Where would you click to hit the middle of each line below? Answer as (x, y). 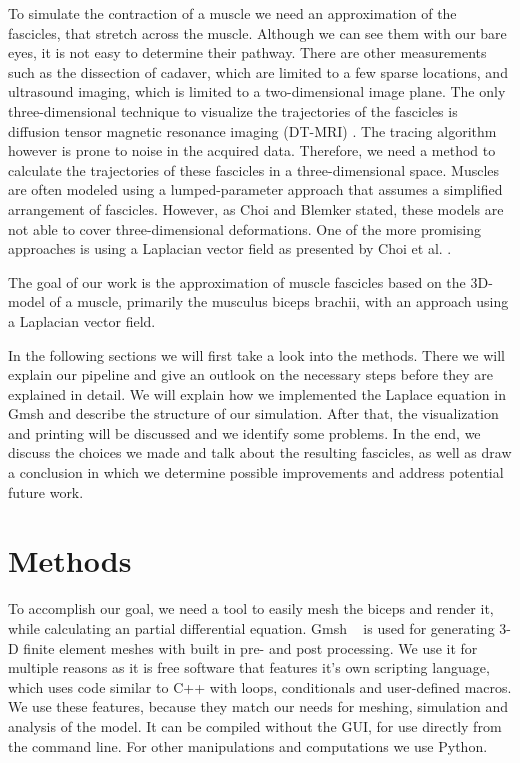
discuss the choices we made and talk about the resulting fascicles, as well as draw (260, 452)
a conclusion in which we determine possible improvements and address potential (256, 472)
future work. (46, 491)
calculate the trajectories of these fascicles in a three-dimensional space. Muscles (254, 169)
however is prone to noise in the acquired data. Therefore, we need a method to (252, 150)
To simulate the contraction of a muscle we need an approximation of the (232, 13)
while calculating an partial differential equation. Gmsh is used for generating (251, 627)
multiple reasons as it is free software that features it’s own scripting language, (249, 667)
